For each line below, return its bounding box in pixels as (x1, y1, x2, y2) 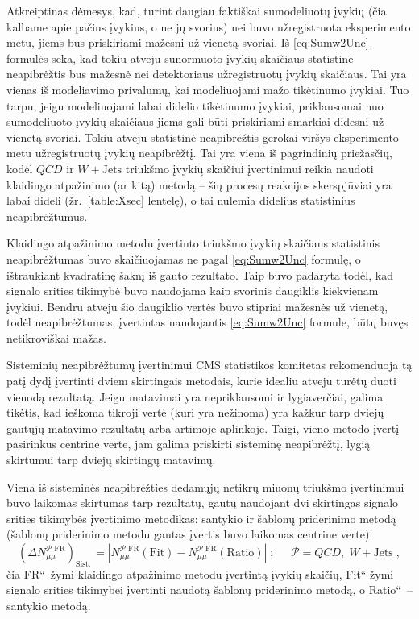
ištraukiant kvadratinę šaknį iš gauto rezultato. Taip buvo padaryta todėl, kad (6, 266, 393, 283)
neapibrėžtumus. (6, 207, 88, 224)
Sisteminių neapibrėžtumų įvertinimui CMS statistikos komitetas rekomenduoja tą (6, 356, 413, 373)
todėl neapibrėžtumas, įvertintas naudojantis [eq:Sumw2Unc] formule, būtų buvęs (6, 314, 409, 330)
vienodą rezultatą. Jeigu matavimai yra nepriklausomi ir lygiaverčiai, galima (6, 388, 384, 405)
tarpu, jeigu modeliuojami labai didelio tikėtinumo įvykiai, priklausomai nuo (6, 97, 384, 114)
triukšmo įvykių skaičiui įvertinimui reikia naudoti (125, 160, 374, 177)
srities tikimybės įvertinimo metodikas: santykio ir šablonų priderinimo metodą (6, 509, 396, 526)
